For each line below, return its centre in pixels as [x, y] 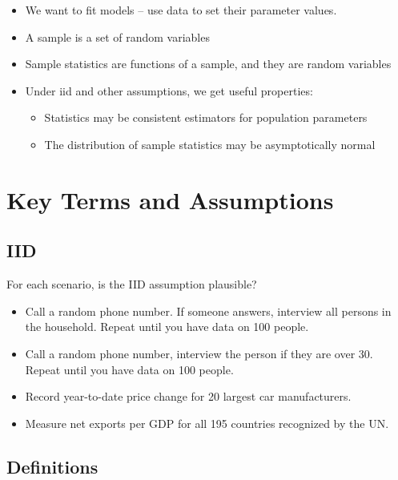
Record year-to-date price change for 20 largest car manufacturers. [188, 396]
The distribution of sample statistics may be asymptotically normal [210, 144]
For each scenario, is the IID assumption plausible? [132, 284]
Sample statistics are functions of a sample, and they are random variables [208, 64]
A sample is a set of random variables [117, 36]
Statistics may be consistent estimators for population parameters [206, 117]
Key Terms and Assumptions [170, 199]
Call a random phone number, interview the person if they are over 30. [199, 353]
